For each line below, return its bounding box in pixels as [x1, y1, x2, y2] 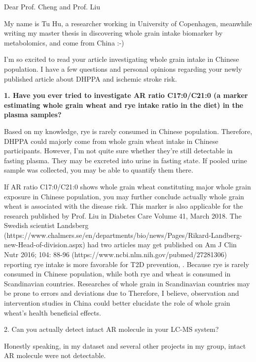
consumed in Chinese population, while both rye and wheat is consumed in [4, 269, 231, 279]
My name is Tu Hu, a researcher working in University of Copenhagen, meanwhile [4, 18, 252, 28]
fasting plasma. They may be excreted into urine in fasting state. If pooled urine [4, 155, 247, 165]
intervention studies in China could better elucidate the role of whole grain [4, 298, 230, 308]
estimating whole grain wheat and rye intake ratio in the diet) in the [4, 99, 243, 110]
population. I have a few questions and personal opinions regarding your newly [4, 63, 242, 74]
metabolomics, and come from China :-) [4, 37, 124, 47]
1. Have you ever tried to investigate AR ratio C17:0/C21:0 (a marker [4, 90, 248, 100]
